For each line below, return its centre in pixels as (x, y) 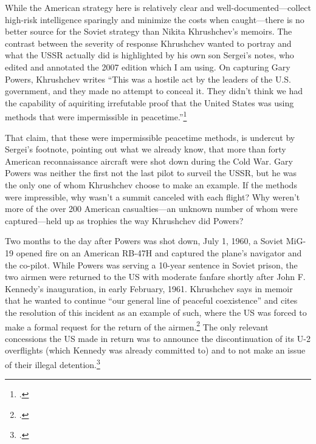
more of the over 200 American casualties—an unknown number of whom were (151, 209)
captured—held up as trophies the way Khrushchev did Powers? (124, 220)
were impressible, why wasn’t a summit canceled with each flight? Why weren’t (153, 196)
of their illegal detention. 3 (53, 363)
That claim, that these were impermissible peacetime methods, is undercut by (150, 137)
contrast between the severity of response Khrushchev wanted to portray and (148, 43)
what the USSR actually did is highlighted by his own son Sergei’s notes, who (149, 55)
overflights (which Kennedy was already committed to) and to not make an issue (155, 350)
